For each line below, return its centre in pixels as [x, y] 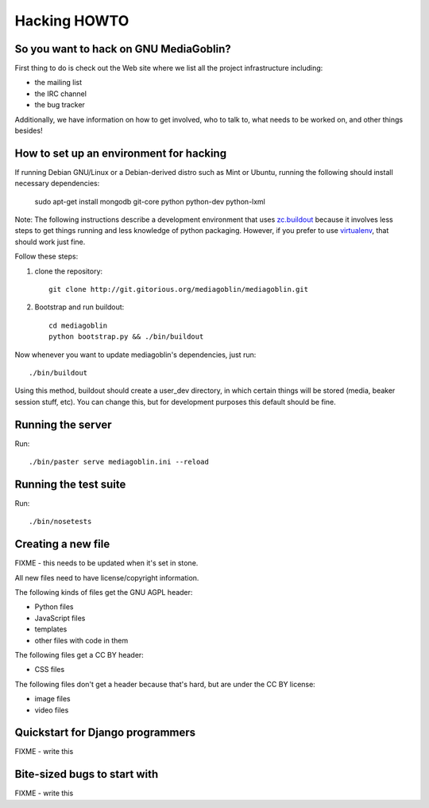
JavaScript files [60, 618]
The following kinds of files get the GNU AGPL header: [104, 592]
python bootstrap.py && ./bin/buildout [126, 337]
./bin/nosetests [60, 522]
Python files [54, 607]
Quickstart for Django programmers [105, 733]
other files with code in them [81, 640]
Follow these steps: [46, 256]
